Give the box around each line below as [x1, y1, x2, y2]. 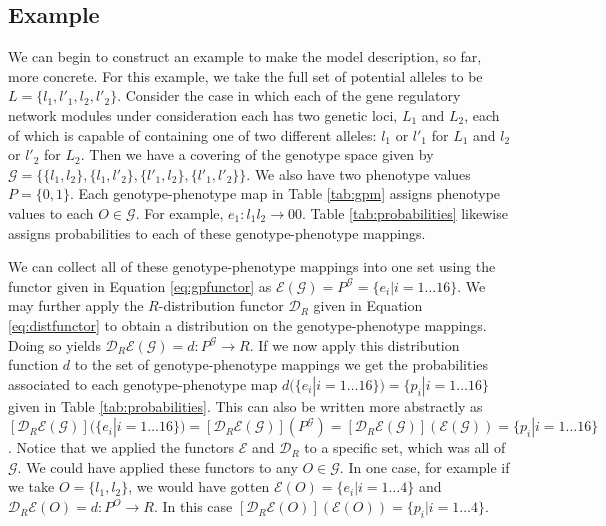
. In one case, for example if [339, 456, 510, 477]
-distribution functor [158, 295, 284, 316]
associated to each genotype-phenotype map [8, 373, 278, 394]
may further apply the [8, 295, 144, 316]
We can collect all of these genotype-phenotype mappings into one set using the [8, 256, 496, 277]
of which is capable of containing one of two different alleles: [8, 124, 377, 145]
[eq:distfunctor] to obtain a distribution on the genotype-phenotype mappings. [8, 314, 487, 335]
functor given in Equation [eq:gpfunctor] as [8, 275, 272, 296]
